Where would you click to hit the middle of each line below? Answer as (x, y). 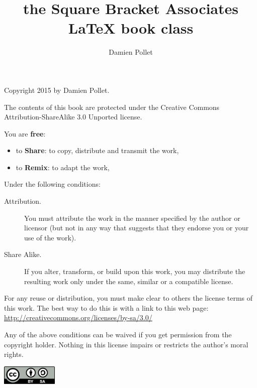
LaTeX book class (131, 28)
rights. (14, 354)
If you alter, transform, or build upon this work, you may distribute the (135, 271)
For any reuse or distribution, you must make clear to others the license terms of (128, 298)
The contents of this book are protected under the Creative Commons (112, 107)
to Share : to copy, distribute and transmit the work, (97, 150)
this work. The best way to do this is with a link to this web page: (106, 307)
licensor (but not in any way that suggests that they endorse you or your (137, 228)
